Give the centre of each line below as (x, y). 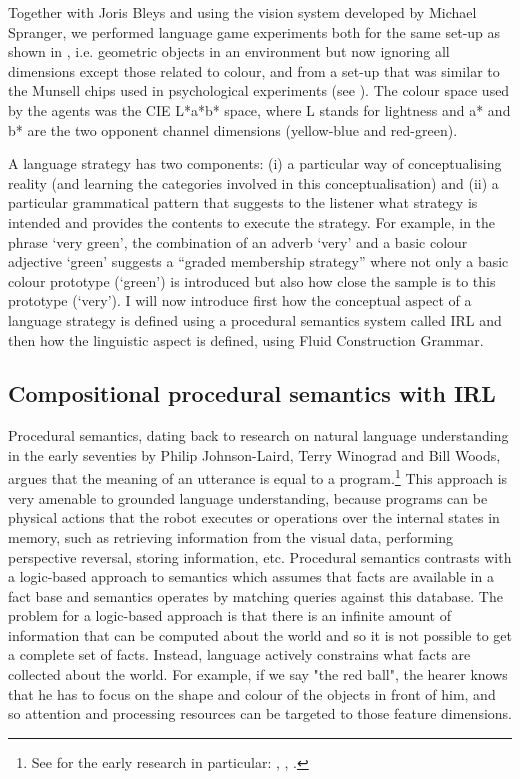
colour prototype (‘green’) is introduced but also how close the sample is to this (252, 280)
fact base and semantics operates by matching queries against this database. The (255, 595)
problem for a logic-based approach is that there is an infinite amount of (229, 615)
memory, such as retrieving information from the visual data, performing (231, 536)
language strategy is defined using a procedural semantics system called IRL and (255, 319)
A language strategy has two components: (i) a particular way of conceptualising (255, 163)
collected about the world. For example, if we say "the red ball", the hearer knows (258, 674)
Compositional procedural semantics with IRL (252, 393)
